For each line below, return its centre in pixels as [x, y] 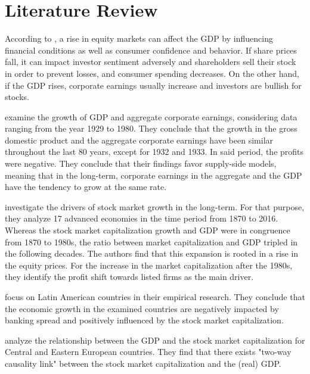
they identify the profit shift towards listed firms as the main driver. [129, 277]
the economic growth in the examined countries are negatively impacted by [142, 308]
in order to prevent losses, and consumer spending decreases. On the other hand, [152, 73]
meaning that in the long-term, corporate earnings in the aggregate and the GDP [154, 175]
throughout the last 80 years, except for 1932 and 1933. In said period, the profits [154, 152]
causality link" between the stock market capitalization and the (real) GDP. [143, 363]
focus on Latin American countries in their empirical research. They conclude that [155, 297]
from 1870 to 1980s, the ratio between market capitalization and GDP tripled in [151, 241]
